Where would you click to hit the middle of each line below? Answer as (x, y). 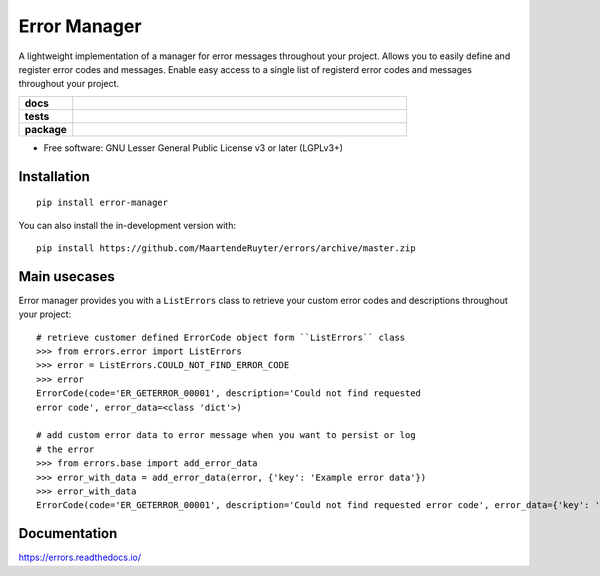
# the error (65, 449)
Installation (54, 176)
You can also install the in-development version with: (127, 225)
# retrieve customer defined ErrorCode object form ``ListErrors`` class (221, 337)
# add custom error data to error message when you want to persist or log (226, 435)
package (45, 129)
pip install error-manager (102, 203)
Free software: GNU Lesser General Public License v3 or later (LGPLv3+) (193, 147)
